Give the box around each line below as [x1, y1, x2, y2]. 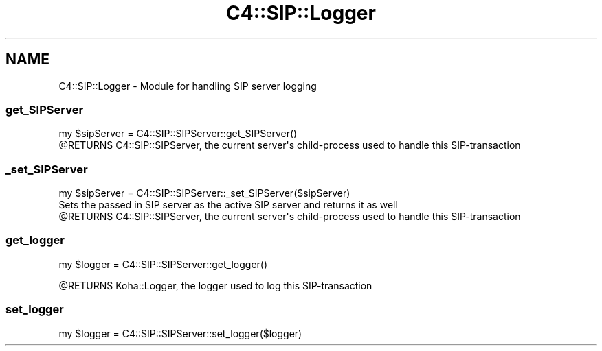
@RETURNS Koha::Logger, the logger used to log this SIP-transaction [58, 279, 372, 291]
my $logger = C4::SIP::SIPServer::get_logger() [58, 258, 268, 270]
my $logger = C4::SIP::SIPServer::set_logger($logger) [58, 327, 302, 339]
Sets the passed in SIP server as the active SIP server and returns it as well [58, 199, 398, 211]
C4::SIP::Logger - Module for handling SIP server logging [58, 80, 317, 92]
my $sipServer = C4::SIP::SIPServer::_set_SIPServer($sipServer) [58, 187, 350, 199]
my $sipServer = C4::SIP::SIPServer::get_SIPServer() [58, 128, 298, 140]
